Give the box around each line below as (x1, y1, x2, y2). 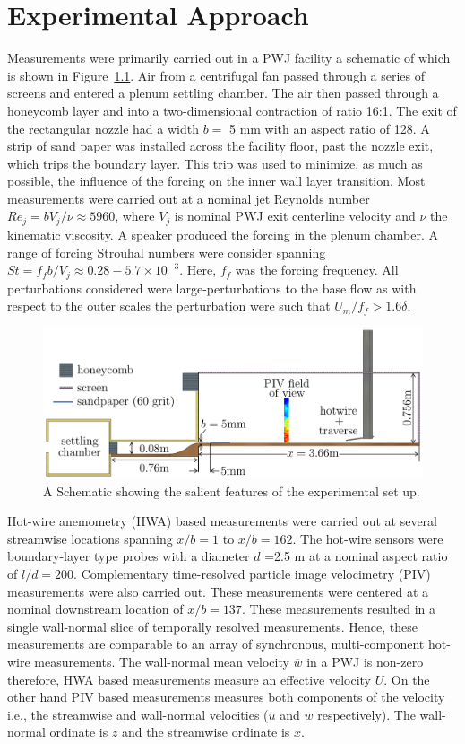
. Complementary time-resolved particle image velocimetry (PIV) (73, 564, 431, 582)
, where (115, 206, 155, 225)
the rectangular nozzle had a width (7, 118, 199, 137)
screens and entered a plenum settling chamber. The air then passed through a (7, 83, 439, 102)
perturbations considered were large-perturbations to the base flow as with (7, 278, 417, 297)
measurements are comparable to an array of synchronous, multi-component (7, 635, 425, 653)
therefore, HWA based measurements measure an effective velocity (7, 670, 371, 688)
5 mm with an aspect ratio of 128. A (228, 118, 430, 137)
